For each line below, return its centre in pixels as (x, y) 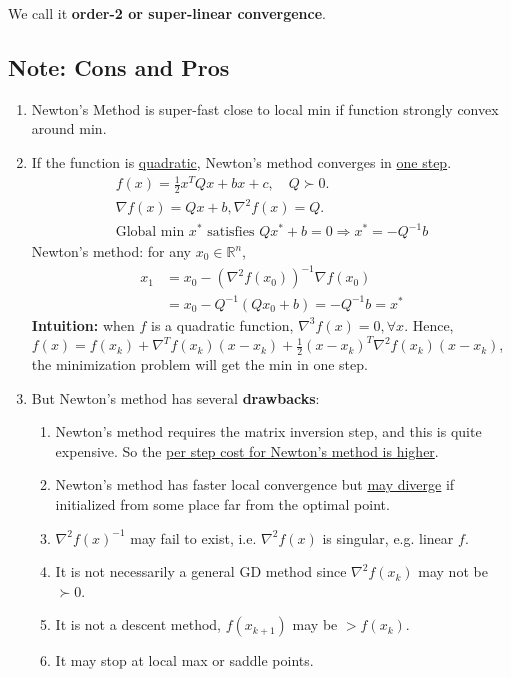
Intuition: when (83, 324)
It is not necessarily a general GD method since (201, 571)
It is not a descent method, (138, 624)
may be (315, 624)
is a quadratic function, (222, 324)
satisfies (231, 232)
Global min (150, 232)
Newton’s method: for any (111, 251)
